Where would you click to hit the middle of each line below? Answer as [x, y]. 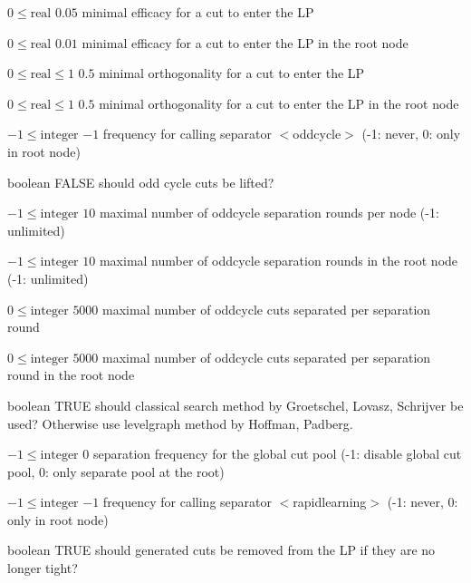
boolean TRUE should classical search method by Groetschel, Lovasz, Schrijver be [235, 405]
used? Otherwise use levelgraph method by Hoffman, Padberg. [180, 423]
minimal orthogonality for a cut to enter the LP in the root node [279, 103]
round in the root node [71, 375]
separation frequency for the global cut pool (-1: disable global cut [277, 454]
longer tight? [43, 568]
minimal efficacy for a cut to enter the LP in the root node [245, 42]
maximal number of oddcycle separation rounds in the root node [279, 261]
